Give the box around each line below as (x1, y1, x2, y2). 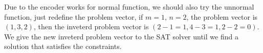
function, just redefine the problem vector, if (4, 11, 143, 22)
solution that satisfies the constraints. (4, 41, 122, 51)
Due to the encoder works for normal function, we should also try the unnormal (4, 2, 254, 12)
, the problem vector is (186, 11, 258, 22)
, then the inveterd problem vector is (33, 21, 149, 32)
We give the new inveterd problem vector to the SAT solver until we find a (4, 31, 238, 41)
